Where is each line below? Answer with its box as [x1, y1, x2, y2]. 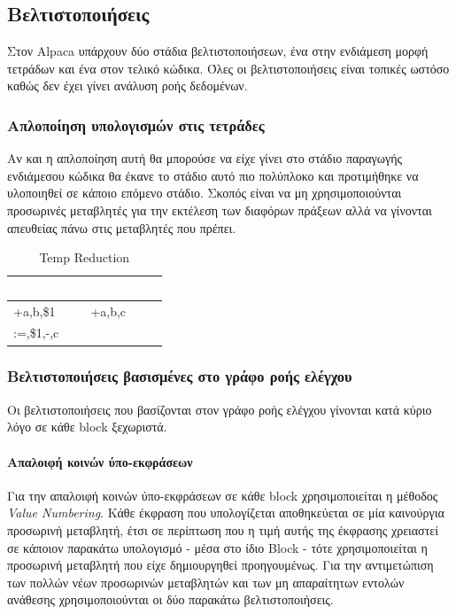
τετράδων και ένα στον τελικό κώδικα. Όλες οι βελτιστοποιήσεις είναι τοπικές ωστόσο [7, 58, 450, 77]
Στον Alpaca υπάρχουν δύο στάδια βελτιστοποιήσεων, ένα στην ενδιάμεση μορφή [7, 42, 429, 60]
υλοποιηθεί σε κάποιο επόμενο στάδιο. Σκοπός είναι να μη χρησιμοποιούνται [7, 183, 402, 202]
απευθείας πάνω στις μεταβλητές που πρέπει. [7, 218, 236, 237]
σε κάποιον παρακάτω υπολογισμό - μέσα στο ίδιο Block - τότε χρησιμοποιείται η [7, 538, 428, 556]
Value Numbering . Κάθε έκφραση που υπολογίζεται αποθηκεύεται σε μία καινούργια [7, 503, 444, 522]
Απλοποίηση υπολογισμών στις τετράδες [7, 113, 265, 136]
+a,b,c [90, 301, 127, 320]
